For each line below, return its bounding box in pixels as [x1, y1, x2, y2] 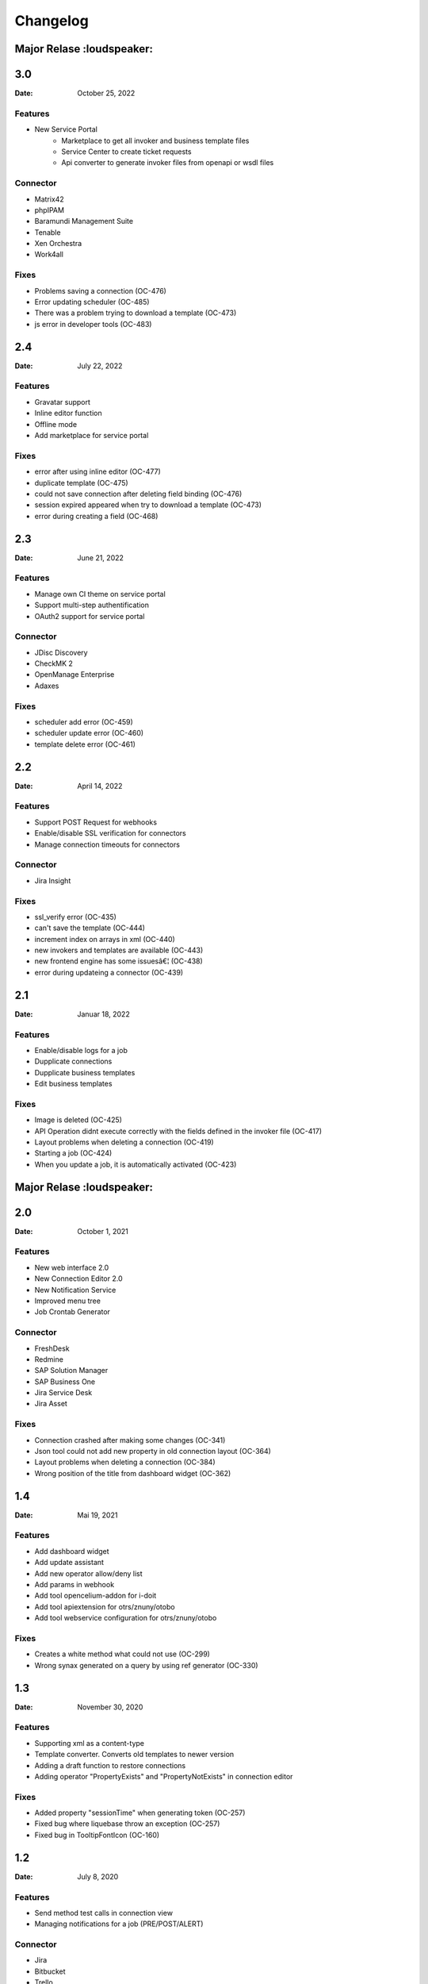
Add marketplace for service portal [34, 431, 149, 440]
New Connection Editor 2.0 [34, 1274, 123, 1283]
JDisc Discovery [34, 648, 88, 657]
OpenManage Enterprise [34, 670, 115, 679]
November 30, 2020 [77, 1702, 143, 1712]
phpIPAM [34, 205, 65, 214]
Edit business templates [34, 1079, 113, 1089]
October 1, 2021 [77, 1226, 128, 1236]
